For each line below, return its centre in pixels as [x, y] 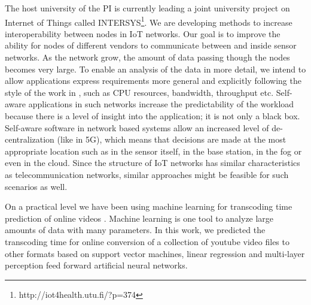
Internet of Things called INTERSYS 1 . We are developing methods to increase [149, 21]
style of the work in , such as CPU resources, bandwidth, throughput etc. [139, 92]
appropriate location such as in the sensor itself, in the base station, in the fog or [153, 151]
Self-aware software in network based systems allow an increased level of [137, 127]
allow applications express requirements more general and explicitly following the [153, 81]
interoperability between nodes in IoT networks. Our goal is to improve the [143, 33]
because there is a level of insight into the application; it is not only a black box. [153, 116]
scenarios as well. [36, 186]
